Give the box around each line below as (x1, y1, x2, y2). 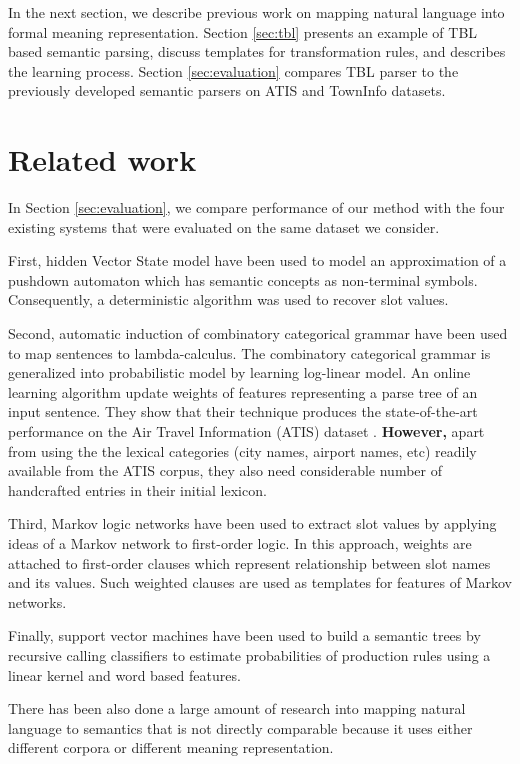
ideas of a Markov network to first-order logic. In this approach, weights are (8, 533, 472, 553)
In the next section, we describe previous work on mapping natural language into (8, 2, 505, 22)
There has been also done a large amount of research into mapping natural (8, 698, 466, 719)
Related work (8, 139, 197, 180)
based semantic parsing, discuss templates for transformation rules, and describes (8, 41, 506, 62)
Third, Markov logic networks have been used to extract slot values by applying (8, 513, 497, 534)
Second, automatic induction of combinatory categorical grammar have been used (8, 323, 508, 344)
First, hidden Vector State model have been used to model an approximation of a (8, 250, 507, 271)
